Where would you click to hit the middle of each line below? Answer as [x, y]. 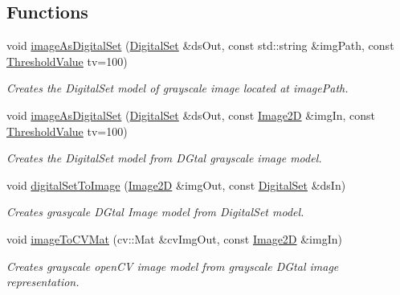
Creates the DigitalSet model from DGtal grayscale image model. [164, 158]
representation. [43, 282]
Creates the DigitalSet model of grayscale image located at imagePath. [178, 88]
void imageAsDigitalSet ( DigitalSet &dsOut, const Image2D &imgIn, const [191, 115]
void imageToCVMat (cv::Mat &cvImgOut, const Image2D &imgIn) [174, 238]
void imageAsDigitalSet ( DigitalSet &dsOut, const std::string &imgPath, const [200, 45]
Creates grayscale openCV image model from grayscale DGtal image [173, 266]
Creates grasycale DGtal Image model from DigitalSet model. [155, 212]
